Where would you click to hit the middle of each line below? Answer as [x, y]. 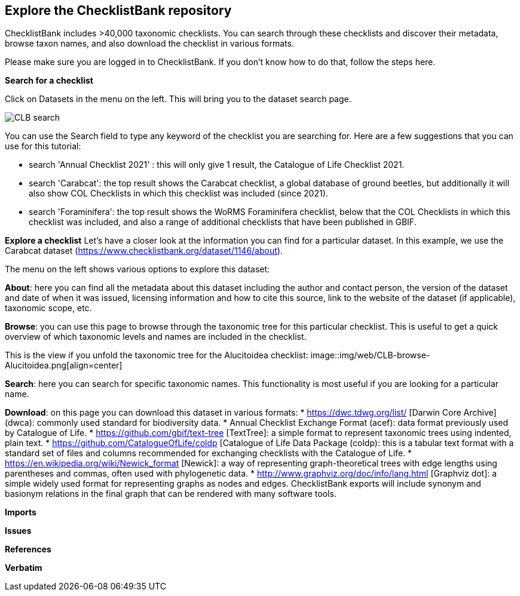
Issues [18, 531]
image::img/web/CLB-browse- [370, 355]
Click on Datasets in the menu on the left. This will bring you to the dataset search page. [178, 99]
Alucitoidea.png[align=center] [64, 365]
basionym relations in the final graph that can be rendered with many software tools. [171, 494]
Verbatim [24, 568]
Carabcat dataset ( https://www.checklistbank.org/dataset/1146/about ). [144, 251]
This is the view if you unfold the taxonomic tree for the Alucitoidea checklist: [157, 355]
